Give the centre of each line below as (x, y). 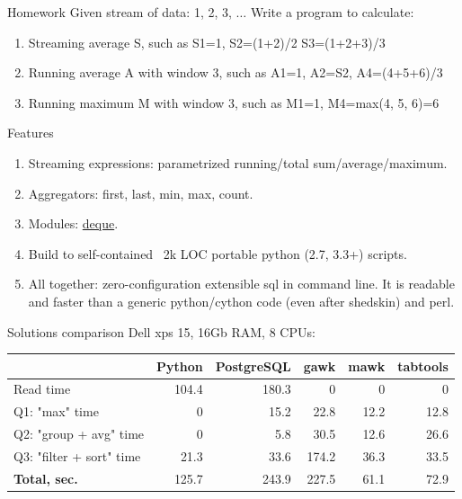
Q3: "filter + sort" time (77, 456)
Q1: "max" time (56, 411)
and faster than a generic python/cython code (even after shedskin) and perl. (241, 301)
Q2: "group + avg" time (79, 434)
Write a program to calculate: (332, 12)
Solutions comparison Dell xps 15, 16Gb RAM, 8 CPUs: (161, 331)
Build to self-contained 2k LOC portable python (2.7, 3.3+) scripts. (218, 253)
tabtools (423, 365)
